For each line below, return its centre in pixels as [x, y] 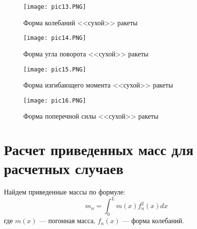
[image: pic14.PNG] [55, 38]
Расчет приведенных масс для [99, 150]
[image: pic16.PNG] [55, 100]
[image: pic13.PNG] [55, 7]
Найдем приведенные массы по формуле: [65, 192]
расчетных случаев [64, 168]
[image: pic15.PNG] [55, 69]
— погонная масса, [67, 220]
